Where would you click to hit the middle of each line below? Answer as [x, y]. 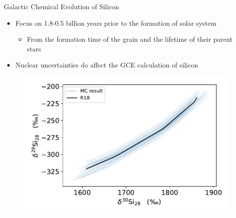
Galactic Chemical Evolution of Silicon [62, 6]
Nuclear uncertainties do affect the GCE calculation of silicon [107, 65]
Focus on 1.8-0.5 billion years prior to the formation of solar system [116, 23]
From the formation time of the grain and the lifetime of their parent [130, 39]
